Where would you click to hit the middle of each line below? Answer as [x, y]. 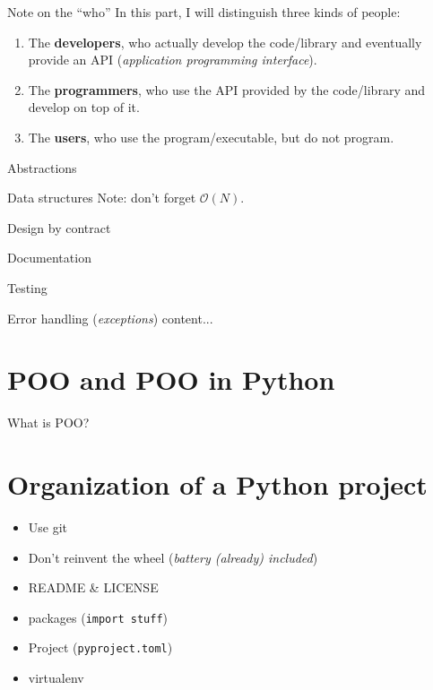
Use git [48, 526]
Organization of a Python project [217, 484]
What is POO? [48, 423]
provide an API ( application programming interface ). [173, 60]
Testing [27, 287]
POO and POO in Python [171, 379]
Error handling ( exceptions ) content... [110, 318]
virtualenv [56, 678]
